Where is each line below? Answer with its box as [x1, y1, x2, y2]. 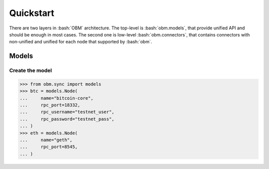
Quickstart [9, 7, 55, 18]
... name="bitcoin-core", [19, 95, 94, 101]
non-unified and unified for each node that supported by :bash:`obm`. [9, 39, 152, 45]
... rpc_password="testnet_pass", [19, 116, 115, 122]
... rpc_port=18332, [19, 102, 81, 108]
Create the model [9, 67, 52, 74]
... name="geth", [19, 137, 73, 143]
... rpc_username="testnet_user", [19, 109, 115, 115]
